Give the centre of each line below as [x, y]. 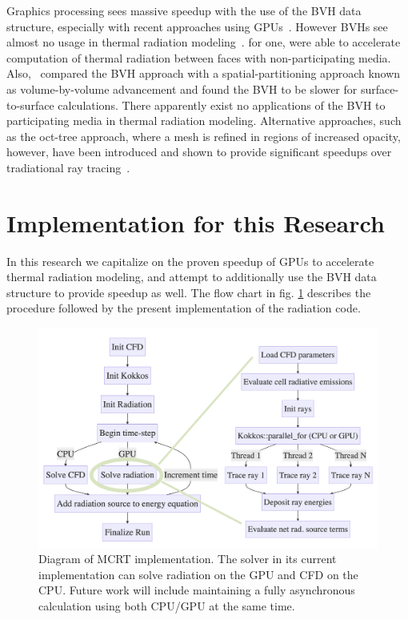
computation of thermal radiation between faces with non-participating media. [199, 57]
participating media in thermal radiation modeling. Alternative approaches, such [204, 121]
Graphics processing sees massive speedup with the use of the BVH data [184, 10]
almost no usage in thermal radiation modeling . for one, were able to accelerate [204, 42]
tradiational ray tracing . [68, 167]
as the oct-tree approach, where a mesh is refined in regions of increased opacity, [204, 136]
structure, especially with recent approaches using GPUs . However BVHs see [197, 26]
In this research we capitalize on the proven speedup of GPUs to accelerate [190, 261]
